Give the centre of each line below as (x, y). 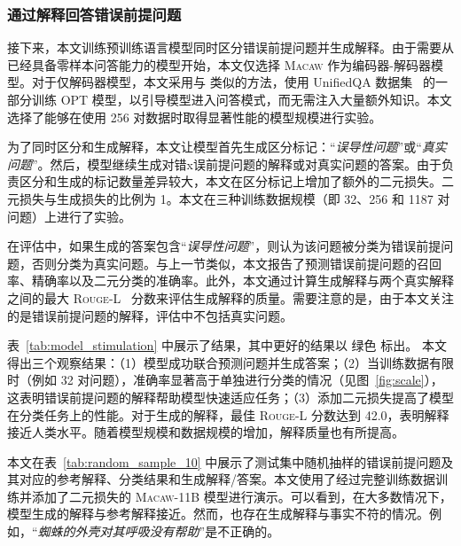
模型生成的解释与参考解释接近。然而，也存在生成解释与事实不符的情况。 (218, 514)
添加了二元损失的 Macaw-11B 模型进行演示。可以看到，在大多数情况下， (242, 496)
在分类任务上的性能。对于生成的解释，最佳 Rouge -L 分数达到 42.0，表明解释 (228, 414)
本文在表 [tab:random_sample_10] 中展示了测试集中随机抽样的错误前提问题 (224, 461)
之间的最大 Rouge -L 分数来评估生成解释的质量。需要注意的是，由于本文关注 (231, 297)
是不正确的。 (242, 531)
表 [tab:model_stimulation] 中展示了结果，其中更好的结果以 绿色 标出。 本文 (227, 345)
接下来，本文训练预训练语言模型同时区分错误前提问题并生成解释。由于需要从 (230, 47)
